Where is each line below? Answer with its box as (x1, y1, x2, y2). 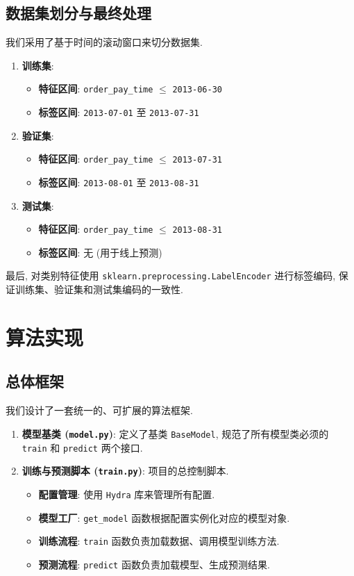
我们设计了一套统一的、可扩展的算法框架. (6, 403, 193, 418)
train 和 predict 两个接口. (22, 440, 143, 454)
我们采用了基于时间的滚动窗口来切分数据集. (6, 35, 203, 49)
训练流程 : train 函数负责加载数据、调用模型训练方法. (38, 534, 280, 548)
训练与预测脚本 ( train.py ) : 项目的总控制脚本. (22, 463, 229, 478)
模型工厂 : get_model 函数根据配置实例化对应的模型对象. (38, 510, 290, 525)
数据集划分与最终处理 (6, 2, 151, 24)
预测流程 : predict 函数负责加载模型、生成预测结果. (38, 557, 270, 571)
